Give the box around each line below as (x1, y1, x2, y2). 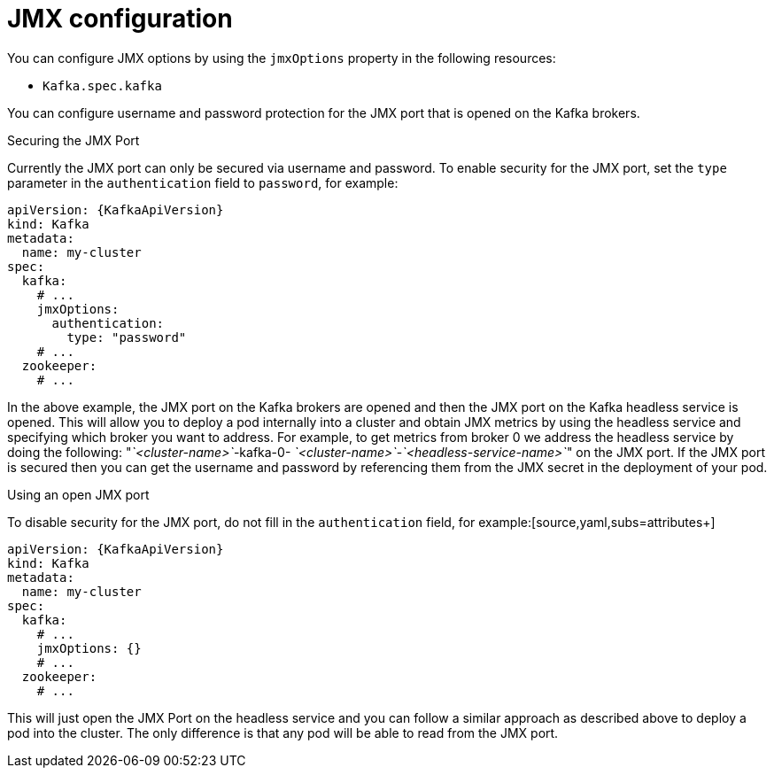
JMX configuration (7, 4, 233, 34)
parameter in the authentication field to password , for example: (7, 174, 399, 190)
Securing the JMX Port (7, 132, 140, 148)
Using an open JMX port (7, 486, 150, 502)
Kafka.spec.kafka (43, 78, 162, 93)
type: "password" (66, 329, 187, 345)
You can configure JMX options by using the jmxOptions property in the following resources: (7, 50, 556, 66)
